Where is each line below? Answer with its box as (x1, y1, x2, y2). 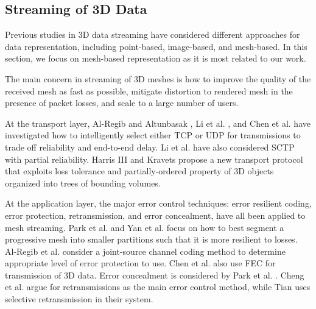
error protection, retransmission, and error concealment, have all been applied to (5, 208, 306, 221)
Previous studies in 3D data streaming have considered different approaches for (5, 28, 300, 41)
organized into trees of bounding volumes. (5, 176, 161, 189)
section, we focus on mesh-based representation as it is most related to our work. (5, 52, 306, 65)
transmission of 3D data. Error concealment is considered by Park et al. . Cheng (5, 268, 304, 281)
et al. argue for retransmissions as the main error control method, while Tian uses (5, 280, 311, 293)
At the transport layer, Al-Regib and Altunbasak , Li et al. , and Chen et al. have (5, 116, 311, 129)
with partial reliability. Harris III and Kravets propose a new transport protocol (5, 152, 303, 165)
